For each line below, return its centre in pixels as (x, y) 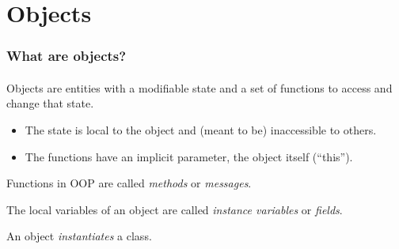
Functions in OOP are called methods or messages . (129, 183)
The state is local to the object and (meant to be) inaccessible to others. (201, 130)
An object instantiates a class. (79, 236)
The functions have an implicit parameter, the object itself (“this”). (189, 156)
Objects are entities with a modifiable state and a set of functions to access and (199, 87)
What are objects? (66, 56)
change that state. (50, 103)
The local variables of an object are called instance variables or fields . (175, 209)
